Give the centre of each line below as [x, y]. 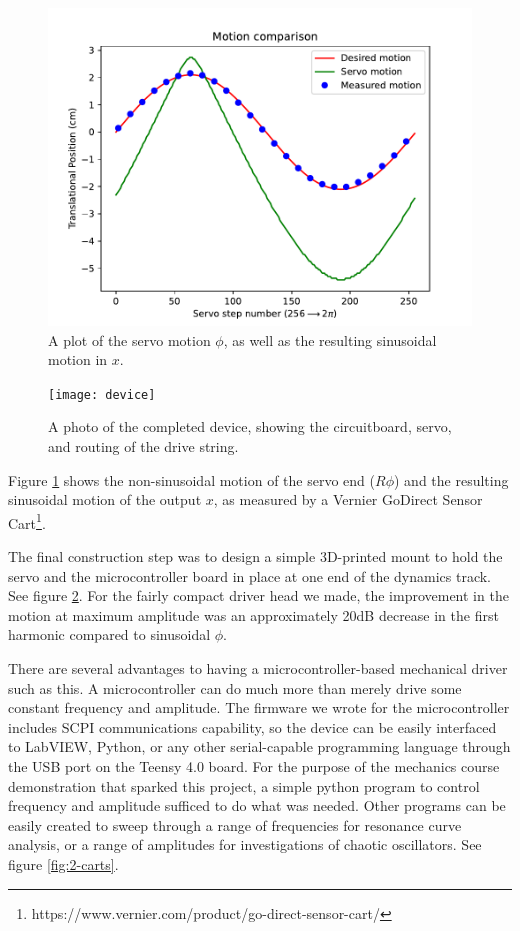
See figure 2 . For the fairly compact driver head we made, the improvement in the [258, 595]
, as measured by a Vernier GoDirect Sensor [348, 499]
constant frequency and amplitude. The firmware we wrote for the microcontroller [259, 707]
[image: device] [102, 394]
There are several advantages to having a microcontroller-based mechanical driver [258, 668]
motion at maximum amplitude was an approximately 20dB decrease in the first [253, 614]
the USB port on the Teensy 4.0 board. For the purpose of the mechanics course [254, 766]
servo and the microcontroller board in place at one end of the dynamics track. [249, 575]
